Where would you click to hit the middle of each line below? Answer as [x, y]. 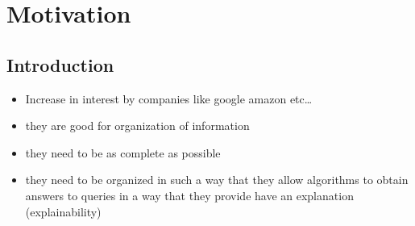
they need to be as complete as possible [123, 152]
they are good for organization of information [137, 126]
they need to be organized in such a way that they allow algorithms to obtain [217, 180]
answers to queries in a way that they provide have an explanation [189, 195]
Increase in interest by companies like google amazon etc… [169, 98]
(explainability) [63, 211]
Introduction [60, 64]
